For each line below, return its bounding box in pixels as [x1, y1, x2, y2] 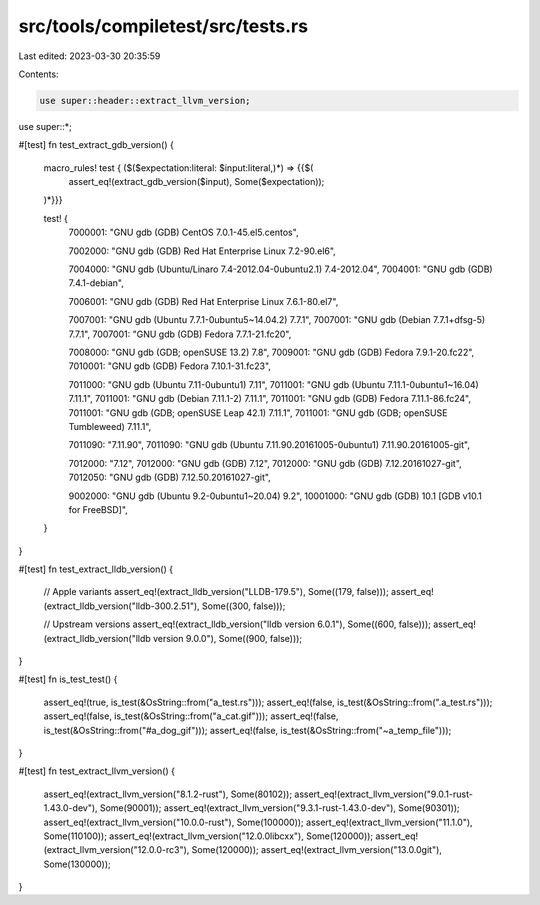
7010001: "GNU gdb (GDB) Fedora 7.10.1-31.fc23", [68, 360, 272, 372]
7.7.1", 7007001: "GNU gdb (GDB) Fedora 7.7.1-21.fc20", [68, 328, 292, 340]
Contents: [18, 68, 59, 80]
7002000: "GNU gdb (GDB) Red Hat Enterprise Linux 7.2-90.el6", [68, 245, 337, 257]
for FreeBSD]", [68, 503, 129, 515]
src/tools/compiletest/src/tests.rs [18, 15, 309, 37]
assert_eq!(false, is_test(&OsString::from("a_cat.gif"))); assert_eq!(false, [43, 710, 339, 722]
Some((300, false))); [201, 600, 286, 612]
